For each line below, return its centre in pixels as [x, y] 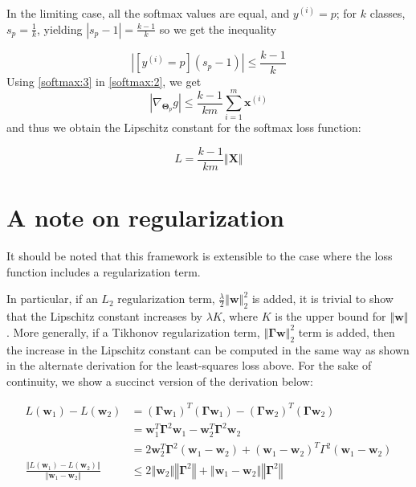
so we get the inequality [218, 29]
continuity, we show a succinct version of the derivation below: [160, 381]
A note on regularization [145, 217]
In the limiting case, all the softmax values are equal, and [148, 13]
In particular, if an [52, 299]
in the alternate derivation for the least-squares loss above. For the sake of [189, 365]
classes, [387, 13]
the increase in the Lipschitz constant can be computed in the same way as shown [208, 349]
